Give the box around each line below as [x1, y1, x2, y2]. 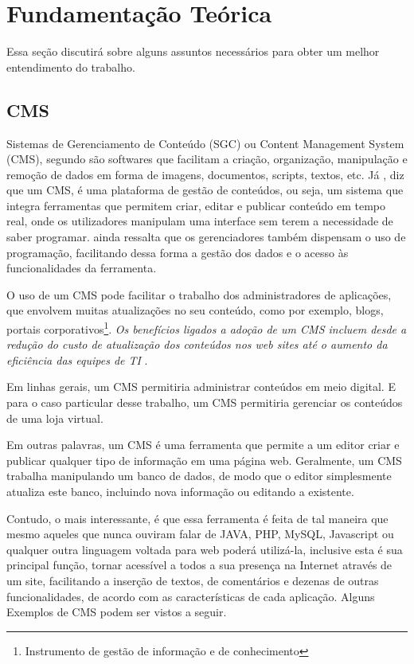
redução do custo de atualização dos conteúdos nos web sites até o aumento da [6, 336, 388, 353]
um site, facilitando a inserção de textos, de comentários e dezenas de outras [6, 572, 379, 589]
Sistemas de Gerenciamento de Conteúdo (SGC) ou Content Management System [6, 135, 404, 151]
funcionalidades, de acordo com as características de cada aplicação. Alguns [6, 588, 375, 604]
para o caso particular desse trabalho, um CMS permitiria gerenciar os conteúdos [6, 394, 403, 411]
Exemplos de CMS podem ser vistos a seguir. [6, 603, 227, 620]
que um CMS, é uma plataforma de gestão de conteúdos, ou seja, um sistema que [6, 182, 404, 198]
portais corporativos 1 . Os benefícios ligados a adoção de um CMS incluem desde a [6, 318, 407, 337]
